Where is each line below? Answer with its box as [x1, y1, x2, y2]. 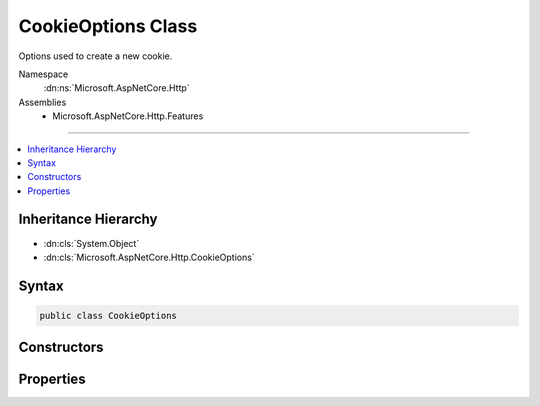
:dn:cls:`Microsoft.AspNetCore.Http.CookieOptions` [43, 251, 255, 263]
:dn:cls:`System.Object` [43, 237, 140, 249]
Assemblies [18, 96, 67, 108]
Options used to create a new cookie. [18, 50, 173, 62]
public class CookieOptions [39, 310, 177, 321]
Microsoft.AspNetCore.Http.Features [52, 110, 204, 122]
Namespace [18, 68, 69, 80]
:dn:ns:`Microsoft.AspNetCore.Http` [43, 82, 190, 94]
